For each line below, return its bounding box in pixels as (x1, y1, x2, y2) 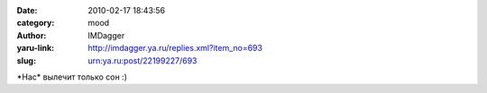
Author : (16, 30, 47, 40)
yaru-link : (16, 43, 54, 54)
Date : (16, 5, 38, 15)
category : (16, 18, 55, 29)
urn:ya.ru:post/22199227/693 (87, 55, 198, 66)
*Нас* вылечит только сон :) (16, 72, 128, 82)
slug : (16, 55, 36, 66)
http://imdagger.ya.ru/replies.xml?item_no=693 (87, 43, 263, 54)
